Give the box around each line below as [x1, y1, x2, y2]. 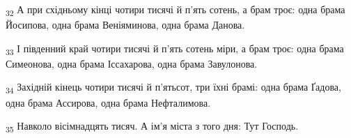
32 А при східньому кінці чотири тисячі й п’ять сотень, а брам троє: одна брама [6, 2, 345, 18]
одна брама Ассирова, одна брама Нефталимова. [6, 95, 211, 109]
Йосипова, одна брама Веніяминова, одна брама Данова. [6, 17, 245, 32]
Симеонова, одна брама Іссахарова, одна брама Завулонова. [6, 56, 258, 70]
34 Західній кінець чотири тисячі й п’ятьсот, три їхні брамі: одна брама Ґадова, [6, 79, 341, 96]
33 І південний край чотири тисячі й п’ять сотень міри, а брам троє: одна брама [6, 40, 344, 57]
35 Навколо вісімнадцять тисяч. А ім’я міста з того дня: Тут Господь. [6, 118, 299, 135]
